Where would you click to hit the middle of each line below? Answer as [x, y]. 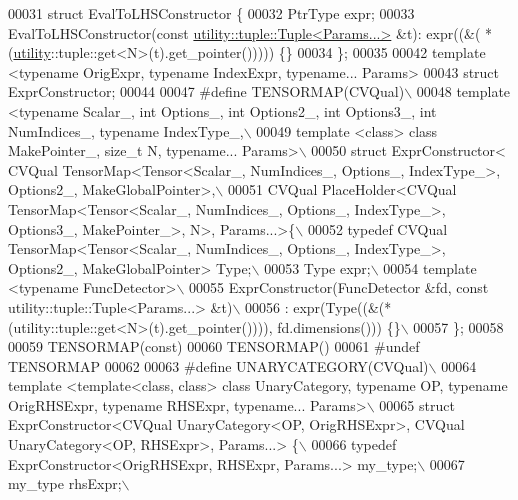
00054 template [430, 267]
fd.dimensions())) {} [339, 326]
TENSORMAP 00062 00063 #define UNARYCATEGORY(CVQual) [218, 365]
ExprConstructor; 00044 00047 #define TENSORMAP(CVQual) [206, 91]
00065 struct [417, 404]
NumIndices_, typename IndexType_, [126, 130]
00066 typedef [354, 444]
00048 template [463, 91]
